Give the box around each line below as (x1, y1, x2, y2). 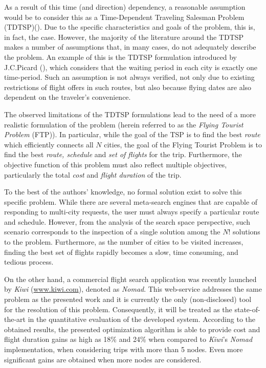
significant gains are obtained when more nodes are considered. (4, 354, 202, 364)
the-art (4, 314, 26, 324)
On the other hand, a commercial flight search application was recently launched (4, 273, 257, 284)
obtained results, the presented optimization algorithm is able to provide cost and (4, 323, 260, 334)
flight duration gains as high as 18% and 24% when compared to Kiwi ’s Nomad (4, 334, 253, 344)
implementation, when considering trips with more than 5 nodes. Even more (4, 344, 243, 354)
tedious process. (4, 256, 54, 267)
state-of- (234, 304, 260, 314)
